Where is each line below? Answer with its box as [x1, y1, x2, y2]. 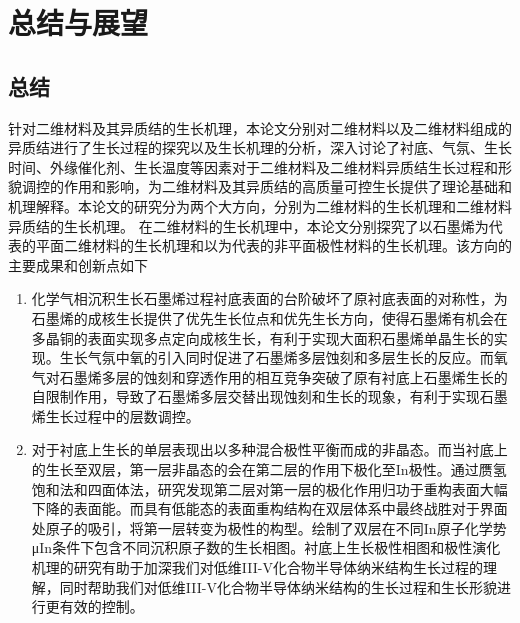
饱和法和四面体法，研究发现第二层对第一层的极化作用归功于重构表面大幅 [31, 478, 508, 499]
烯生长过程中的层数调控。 [31, 405, 200, 426]
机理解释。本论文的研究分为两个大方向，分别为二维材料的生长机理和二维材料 [8, 195, 512, 216]
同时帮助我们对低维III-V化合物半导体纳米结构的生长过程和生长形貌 [59, 576, 497, 597]
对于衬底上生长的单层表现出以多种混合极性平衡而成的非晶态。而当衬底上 [31, 439, 508, 460]
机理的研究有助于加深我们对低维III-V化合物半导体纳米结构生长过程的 [31, 557, 483, 578]
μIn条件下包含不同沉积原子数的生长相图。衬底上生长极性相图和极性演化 [31, 537, 501, 558]
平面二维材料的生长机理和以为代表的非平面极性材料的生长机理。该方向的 [35, 235, 512, 256]
